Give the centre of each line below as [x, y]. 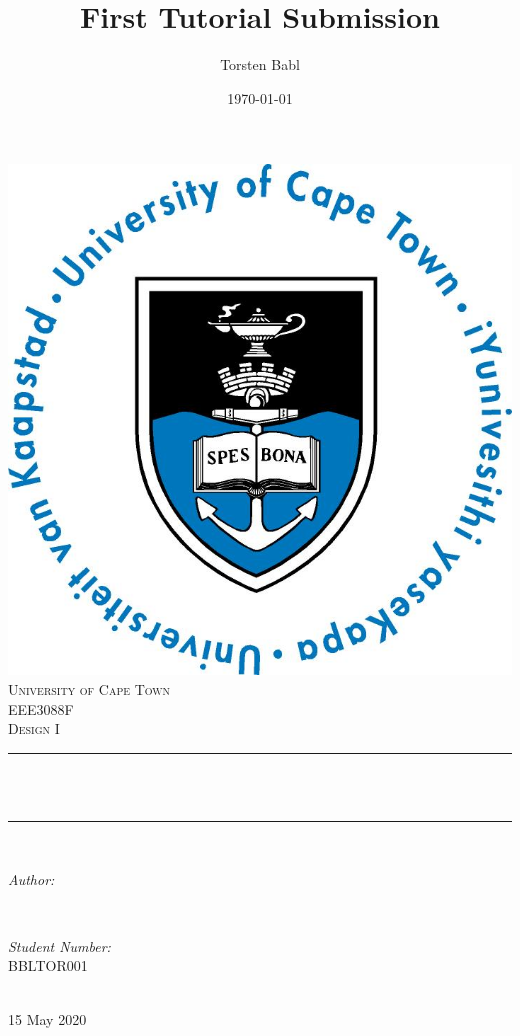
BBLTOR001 [48, 965]
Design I [34, 728]
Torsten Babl [260, 64]
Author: [31, 878]
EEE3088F [41, 708]
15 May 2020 [47, 1018]
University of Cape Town [89, 688]
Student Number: [59, 945]
